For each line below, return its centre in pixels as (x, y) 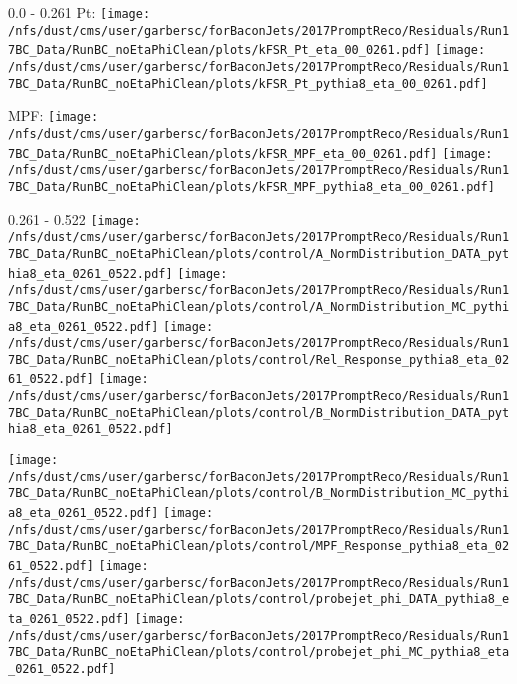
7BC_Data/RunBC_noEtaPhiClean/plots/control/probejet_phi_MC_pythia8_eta (259, 652)
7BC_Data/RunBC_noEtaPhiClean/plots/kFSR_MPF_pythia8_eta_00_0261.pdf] (251, 186)
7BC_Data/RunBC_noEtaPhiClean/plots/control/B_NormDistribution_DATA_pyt (259, 412)
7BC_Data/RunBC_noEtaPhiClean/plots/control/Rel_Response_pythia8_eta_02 (259, 359)
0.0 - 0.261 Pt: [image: (79, 12)
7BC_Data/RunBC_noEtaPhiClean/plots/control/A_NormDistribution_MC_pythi (259, 306)
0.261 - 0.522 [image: (74, 218)
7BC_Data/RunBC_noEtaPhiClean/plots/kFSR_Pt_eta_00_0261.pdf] (219, 50)
